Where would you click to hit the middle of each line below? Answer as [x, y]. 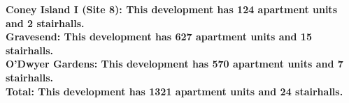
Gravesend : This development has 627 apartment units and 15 [159, 37]
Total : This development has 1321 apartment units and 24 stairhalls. [174, 91]
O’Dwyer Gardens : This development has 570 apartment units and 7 [174, 64]
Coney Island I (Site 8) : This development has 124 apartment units [171, 9]
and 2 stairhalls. [45, 23]
